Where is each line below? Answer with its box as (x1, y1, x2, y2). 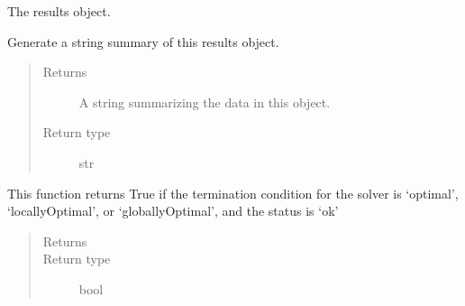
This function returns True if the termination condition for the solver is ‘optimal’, (7, 183, 459, 202)
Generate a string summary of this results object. (7, 32, 279, 51)
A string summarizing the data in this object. (78, 92, 331, 111)
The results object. (7, 2, 111, 20)
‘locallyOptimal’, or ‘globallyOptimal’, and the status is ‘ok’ (7, 201, 339, 220)
